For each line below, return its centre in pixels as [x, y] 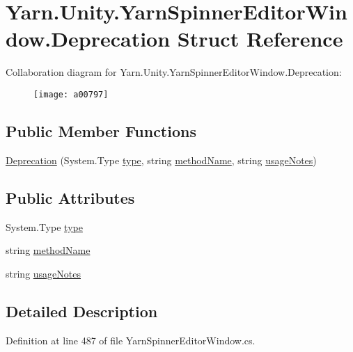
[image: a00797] [71, 94]
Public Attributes [70, 197]
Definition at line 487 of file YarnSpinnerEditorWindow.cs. [131, 340]
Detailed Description [82, 311]
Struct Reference [260, 39]
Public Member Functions [101, 130]
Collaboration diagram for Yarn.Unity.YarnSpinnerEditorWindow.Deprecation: [174, 72]
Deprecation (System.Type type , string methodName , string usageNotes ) [161, 160]
